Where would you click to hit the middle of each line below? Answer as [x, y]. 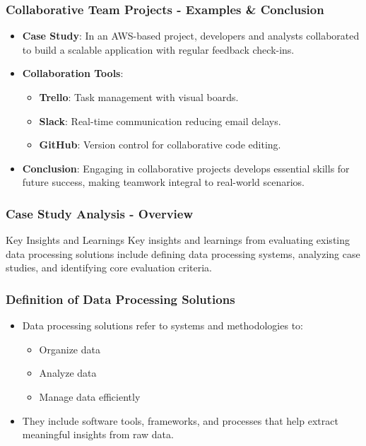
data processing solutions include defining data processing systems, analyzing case [183, 253]
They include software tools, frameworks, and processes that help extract [180, 420]
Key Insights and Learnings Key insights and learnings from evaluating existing [178, 240]
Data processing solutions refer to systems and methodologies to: [163, 325]
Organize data [70, 349]
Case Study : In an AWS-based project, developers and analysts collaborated [191, 36]
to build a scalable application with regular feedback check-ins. [158, 49]
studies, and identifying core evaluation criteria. [109, 268]
